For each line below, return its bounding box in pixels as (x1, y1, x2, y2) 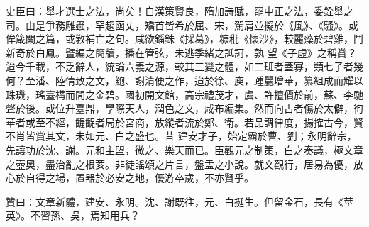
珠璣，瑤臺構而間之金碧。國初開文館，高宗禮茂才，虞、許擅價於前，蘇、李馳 (6, 87, 363, 101)
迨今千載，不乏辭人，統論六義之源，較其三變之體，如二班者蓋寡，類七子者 (6, 59, 353, 74)
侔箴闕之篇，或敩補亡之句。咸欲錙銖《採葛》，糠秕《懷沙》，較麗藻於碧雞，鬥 (6, 31, 363, 46)
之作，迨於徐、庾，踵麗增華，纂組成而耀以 (164, 72, 363, 87)
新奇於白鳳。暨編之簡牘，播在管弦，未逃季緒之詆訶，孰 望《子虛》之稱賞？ (6, 45, 357, 60)
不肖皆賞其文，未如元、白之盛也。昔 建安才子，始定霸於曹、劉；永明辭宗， (6, 128, 357, 143)
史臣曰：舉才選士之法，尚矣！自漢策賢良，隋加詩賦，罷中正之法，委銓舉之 (6, 4, 353, 18)
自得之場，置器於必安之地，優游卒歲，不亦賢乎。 (25, 170, 254, 185)
